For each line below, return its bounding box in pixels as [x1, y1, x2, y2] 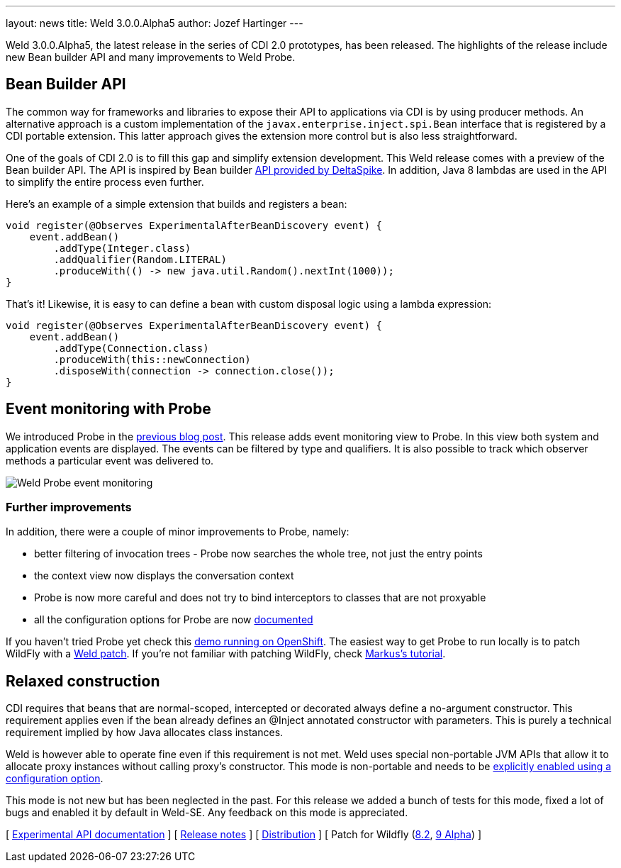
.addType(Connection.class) [53, 342, 209, 354]
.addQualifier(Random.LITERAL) [53, 253, 227, 265]
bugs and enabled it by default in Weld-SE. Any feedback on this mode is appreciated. [6, 806, 408, 819]
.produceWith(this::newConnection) [53, 353, 251, 365]
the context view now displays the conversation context [34, 569, 294, 582]
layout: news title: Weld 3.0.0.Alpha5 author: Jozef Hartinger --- [6, 17, 303, 29]
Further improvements [6, 500, 132, 515]
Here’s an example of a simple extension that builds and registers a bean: [6, 197, 347, 210]
